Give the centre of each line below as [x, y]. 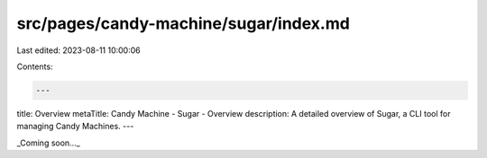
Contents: [35, 66]
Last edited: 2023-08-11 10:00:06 [78, 50]
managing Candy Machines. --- [75, 127]
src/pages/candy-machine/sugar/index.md [184, 23]
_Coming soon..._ [48, 143]
